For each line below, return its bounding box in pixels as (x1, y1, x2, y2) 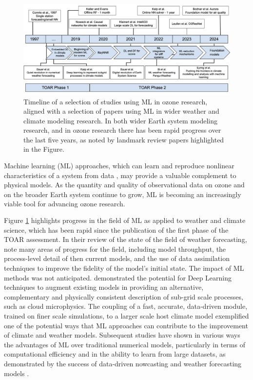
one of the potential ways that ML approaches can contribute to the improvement (4, 320, 248, 330)
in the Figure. (23, 144, 64, 154)
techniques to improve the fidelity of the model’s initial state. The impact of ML (4, 263, 244, 273)
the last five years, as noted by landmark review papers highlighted (23, 134, 224, 144)
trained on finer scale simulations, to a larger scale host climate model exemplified (4, 310, 249, 320)
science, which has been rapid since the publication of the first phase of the (4, 224, 229, 235)
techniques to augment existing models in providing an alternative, (4, 282, 204, 292)
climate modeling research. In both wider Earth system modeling (23, 115, 218, 125)
